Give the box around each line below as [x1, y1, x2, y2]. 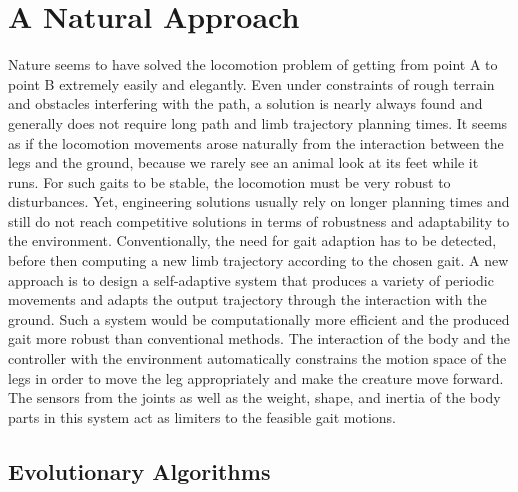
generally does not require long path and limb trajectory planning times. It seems [8, 112, 508, 133]
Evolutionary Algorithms [8, 455, 271, 486]
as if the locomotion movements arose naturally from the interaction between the [8, 132, 504, 153]
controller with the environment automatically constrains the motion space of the [8, 348, 507, 369]
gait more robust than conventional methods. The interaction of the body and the [8, 328, 510, 349]
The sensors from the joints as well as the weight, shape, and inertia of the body [8, 387, 501, 408]
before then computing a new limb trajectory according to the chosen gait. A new [8, 250, 509, 271]
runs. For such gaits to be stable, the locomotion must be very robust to [8, 171, 451, 192]
